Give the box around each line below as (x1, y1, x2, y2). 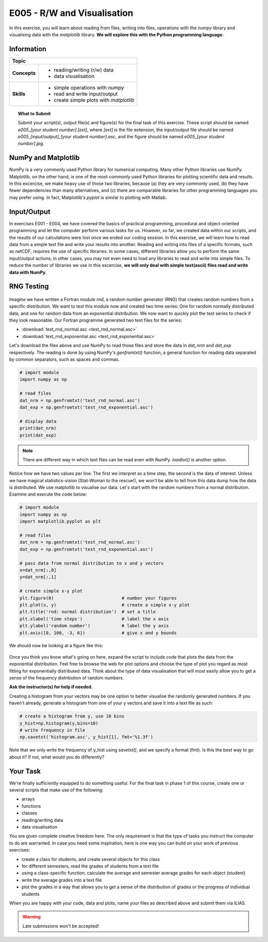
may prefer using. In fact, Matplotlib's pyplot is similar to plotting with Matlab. (9, 194, 167, 200)
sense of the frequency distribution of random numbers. (9, 675, 124, 681)
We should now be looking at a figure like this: (9, 643, 104, 649)
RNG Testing (9, 282, 49, 291)
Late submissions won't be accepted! (22, 923, 99, 929)
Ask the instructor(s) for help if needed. (9, 684, 93, 690)
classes (21, 810, 37, 816)
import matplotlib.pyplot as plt (19, 518, 101, 524)
